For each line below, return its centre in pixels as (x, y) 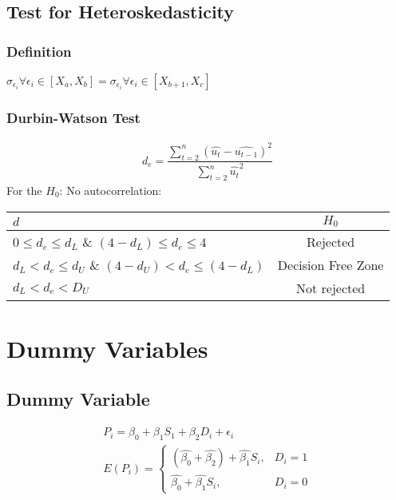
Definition (39, 51)
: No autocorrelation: (111, 190)
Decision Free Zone (331, 265)
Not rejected (331, 288)
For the (24, 190)
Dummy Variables (107, 348)
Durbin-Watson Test (73, 117)
